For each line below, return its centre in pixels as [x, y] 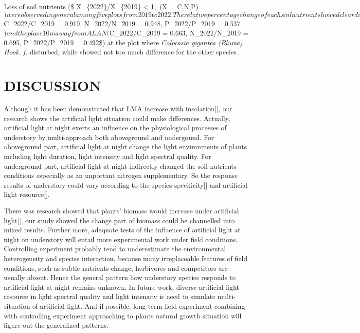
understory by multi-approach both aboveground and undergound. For [109, 137]
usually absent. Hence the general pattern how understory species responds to [120, 277]
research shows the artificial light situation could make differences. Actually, [117, 118]
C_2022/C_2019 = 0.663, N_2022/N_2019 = [179, 33]
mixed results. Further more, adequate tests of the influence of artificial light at [122, 230]
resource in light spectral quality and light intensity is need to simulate [110, 296]
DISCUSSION [53, 85]
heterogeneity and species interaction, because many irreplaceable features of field [126, 258]
